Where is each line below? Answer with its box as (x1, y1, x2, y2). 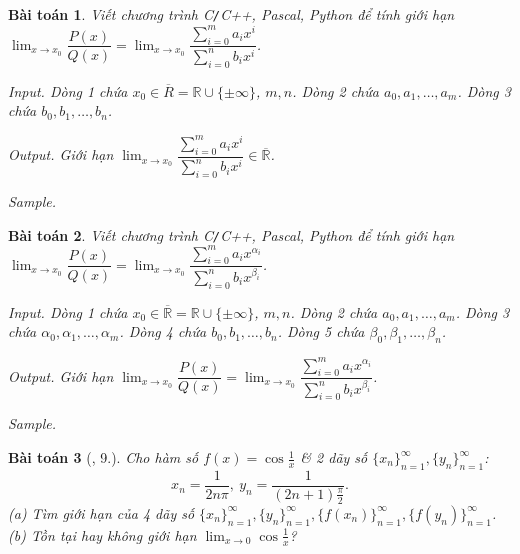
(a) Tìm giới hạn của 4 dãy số (8, 502, 195, 523)
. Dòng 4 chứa (119, 321, 207, 342)
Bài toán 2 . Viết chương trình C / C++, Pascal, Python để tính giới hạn (8, 224, 455, 245)
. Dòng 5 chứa (277, 321, 365, 342)
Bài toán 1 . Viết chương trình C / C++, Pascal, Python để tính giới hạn (8, 4, 455, 24)
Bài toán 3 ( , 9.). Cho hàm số (8, 447, 199, 468)
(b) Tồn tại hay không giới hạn (8, 524, 197, 545)
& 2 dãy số (300, 447, 368, 468)
